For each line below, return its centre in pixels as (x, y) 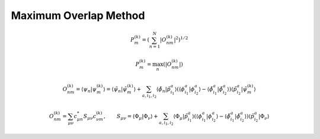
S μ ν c (90, 117)
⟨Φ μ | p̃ (181, 117)
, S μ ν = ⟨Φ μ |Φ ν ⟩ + (131, 117)
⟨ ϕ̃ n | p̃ (164, 90)
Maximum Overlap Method (78, 15)
